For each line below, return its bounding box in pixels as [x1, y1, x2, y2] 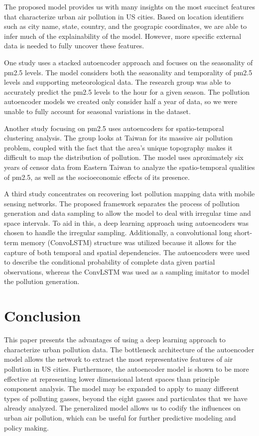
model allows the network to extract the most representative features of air [4, 354, 233, 364]
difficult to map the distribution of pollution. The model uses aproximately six [4, 152, 244, 162]
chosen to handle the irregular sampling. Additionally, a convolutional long [4, 227, 232, 238]
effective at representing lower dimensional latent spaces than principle [4, 373, 220, 384]
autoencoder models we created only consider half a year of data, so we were [4, 96, 238, 107]
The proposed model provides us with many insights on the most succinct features [4, 1, 255, 11]
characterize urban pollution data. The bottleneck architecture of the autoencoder [4, 344, 255, 354]
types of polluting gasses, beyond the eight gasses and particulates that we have [4, 393, 248, 403]
